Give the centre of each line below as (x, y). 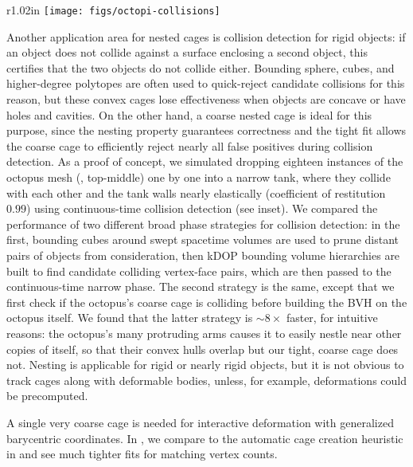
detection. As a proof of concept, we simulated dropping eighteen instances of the (205, 161)
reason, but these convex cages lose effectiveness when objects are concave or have (206, 99)
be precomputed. (47, 396)
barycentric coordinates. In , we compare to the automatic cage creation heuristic (205, 438)
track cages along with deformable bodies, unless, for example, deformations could (206, 380)
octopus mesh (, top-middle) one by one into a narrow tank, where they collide (199, 177)
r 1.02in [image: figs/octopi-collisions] (113, 10)
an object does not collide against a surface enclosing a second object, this (187, 52)
